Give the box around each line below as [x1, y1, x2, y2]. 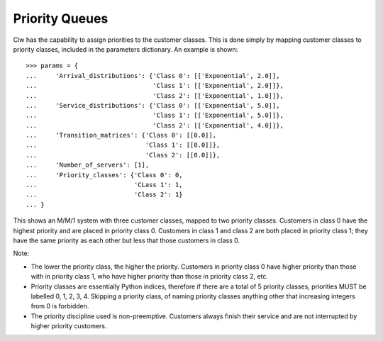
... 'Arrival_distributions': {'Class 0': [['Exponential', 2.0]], [26, 72, 280, 79]
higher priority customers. [30, 322, 107, 330]
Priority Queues [13, 11, 109, 26]
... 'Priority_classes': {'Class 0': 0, [26, 171, 184, 179]
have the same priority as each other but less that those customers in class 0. [13, 236, 240, 245]
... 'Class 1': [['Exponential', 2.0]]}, [26, 82, 284, 90]
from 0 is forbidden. [30, 302, 89, 311]
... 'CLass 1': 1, [26, 181, 184, 189]
